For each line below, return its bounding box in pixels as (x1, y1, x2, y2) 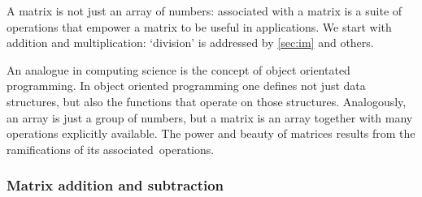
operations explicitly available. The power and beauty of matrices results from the (7, 125, 415, 142)
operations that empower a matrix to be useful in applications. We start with (7, 18, 392, 35)
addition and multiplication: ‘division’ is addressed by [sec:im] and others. (7, 34, 374, 51)
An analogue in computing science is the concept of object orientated (7, 61, 350, 78)
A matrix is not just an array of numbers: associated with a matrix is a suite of (7, 2, 402, 19)
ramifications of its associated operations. (7, 140, 215, 157)
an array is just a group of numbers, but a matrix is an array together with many (7, 109, 413, 126)
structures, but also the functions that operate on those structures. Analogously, (7, 92, 407, 109)
